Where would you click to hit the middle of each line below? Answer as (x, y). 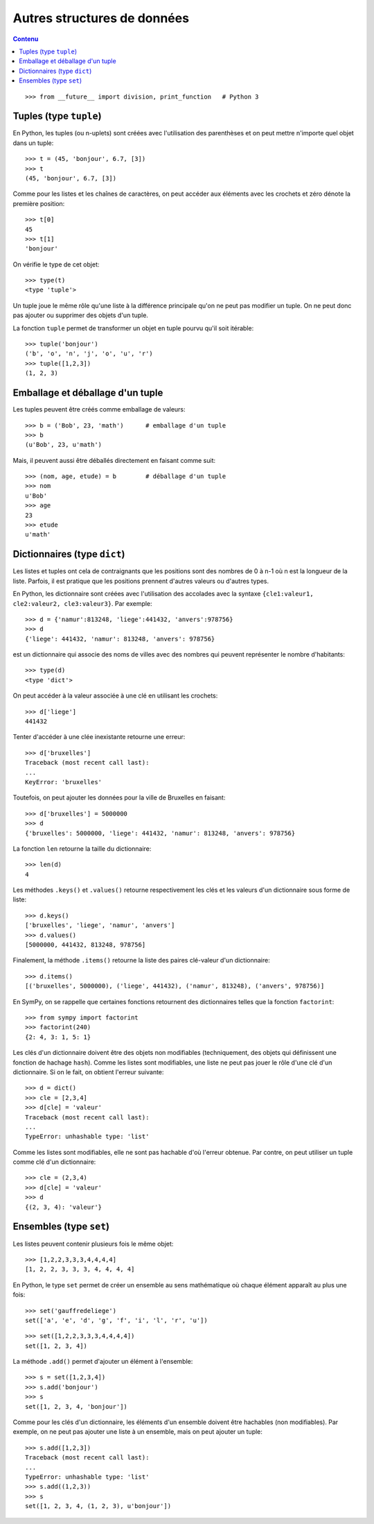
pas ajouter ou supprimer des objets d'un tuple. (81, 315)
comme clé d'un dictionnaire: (54, 1162)
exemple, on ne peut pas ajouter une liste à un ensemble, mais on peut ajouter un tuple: (138, 1432)
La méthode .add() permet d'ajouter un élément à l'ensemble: (103, 1362)
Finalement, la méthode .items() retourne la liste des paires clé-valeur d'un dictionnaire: (141, 960)
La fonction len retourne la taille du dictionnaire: (82, 848)
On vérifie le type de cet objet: (56, 264)
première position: (39, 203)
